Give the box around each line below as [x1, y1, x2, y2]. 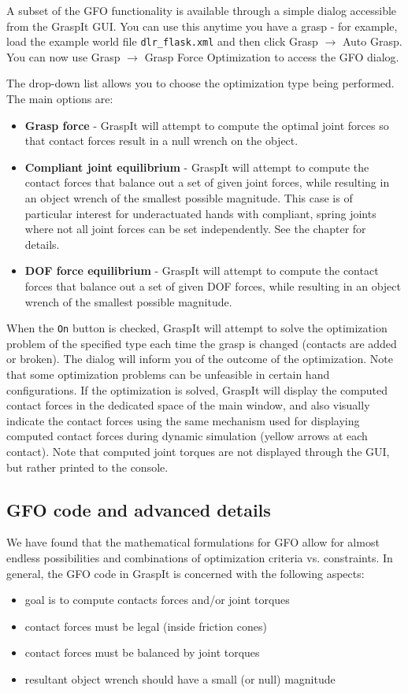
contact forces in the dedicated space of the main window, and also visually [6, 397, 370, 413]
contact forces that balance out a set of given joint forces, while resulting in [24, 174, 390, 191]
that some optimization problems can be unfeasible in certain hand [6, 366, 330, 382]
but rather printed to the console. [6, 458, 169, 475]
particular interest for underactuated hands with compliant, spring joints [24, 205, 376, 221]
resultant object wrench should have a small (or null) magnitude [24, 670, 336, 687]
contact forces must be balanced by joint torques [24, 644, 260, 661]
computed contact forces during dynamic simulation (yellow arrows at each [6, 428, 368, 444]
